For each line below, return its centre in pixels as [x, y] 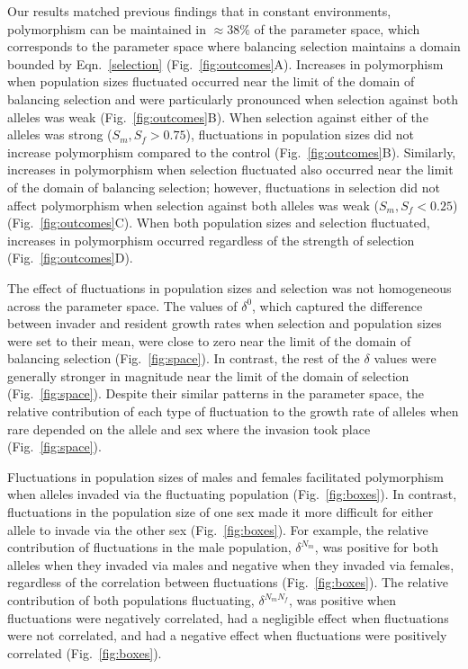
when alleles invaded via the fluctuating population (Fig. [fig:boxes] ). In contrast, [232, 494]
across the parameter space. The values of [122, 305]
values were [405, 358]
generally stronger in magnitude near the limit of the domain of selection [208, 375]
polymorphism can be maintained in [107, 28]
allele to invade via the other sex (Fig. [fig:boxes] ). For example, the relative [218, 529]
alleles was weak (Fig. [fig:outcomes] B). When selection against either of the [218, 116]
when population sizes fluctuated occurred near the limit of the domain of [211, 81]
